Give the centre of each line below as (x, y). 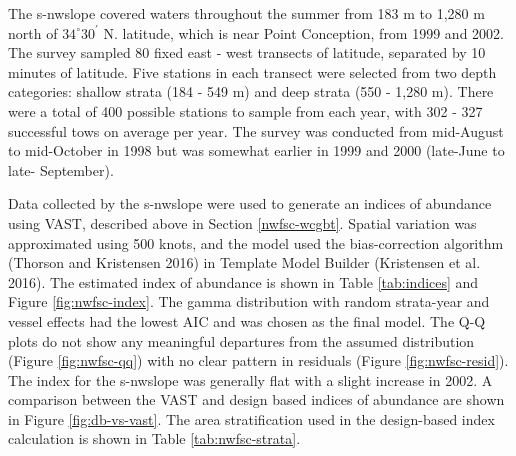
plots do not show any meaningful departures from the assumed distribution (241, 340)
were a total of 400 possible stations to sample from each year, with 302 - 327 (245, 110)
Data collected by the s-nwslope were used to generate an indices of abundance (250, 203)
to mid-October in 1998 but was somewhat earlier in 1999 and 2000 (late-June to (256, 150)
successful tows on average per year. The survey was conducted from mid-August (256, 130)
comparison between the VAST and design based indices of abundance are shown (256, 399)
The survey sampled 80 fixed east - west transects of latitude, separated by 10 (247, 52)
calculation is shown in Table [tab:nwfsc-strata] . (154, 438)
